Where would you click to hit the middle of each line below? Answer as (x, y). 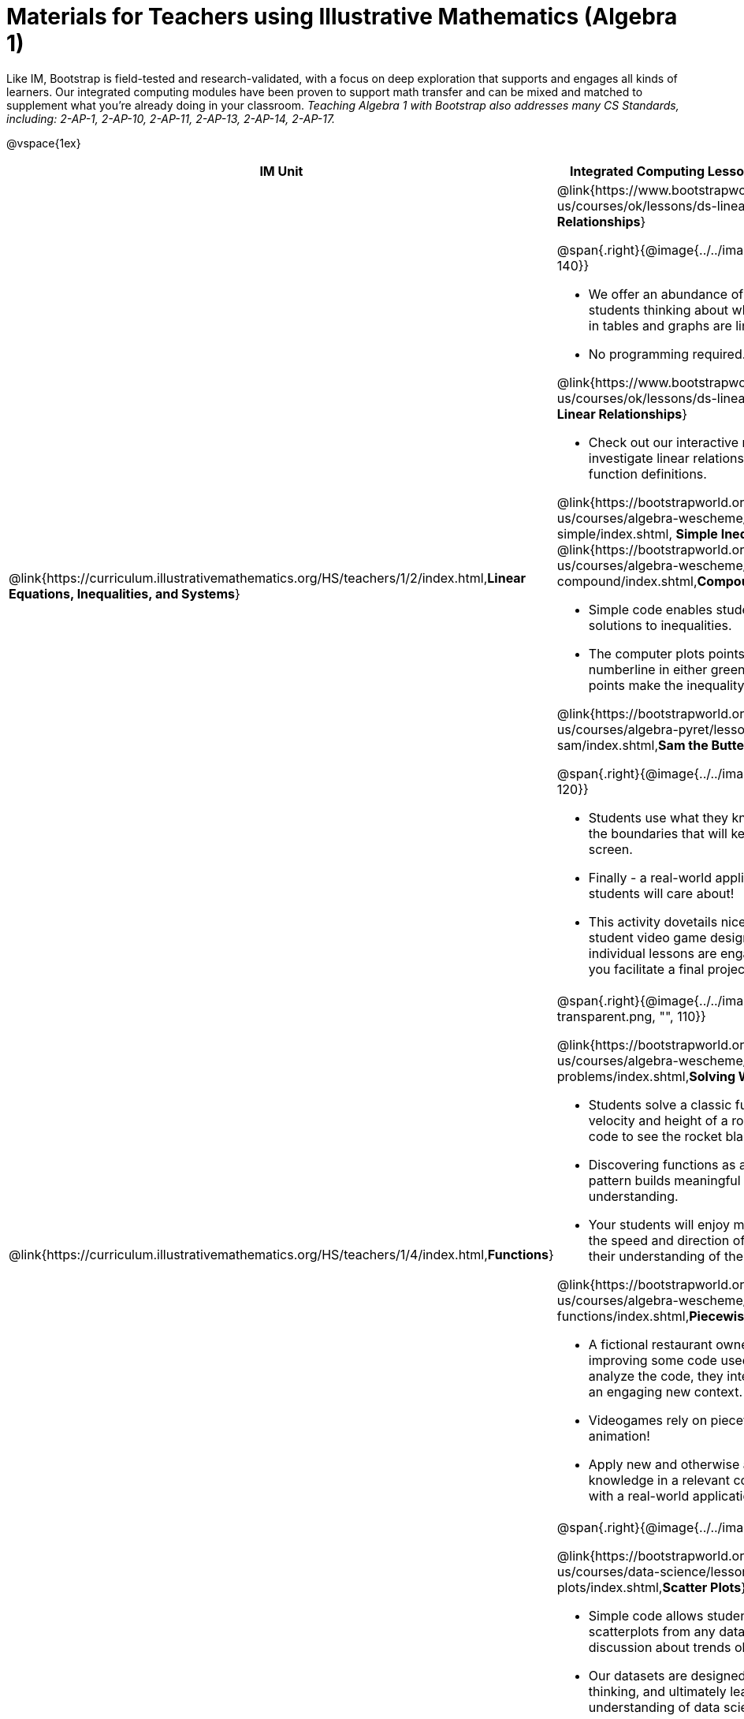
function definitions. (647, 474)
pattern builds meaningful (664, 1180)
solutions (615, 625)
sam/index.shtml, (608, 745)
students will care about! (661, 893)
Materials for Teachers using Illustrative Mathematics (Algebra (342, 17)
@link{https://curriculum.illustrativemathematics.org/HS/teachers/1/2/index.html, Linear (268, 578)
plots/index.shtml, (610, 1587)
